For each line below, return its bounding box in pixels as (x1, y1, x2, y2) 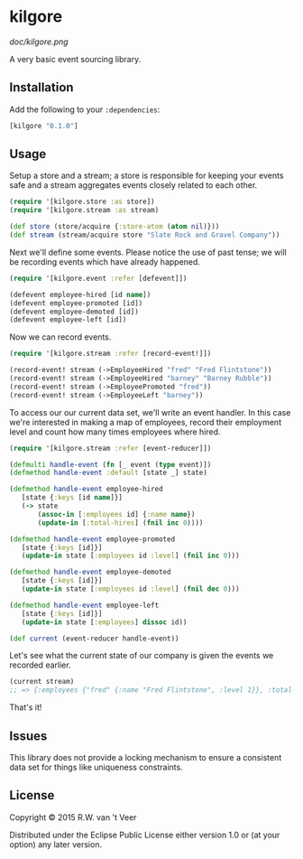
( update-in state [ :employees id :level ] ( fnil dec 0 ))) (21, 584, 241, 593)
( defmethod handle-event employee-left (9, 601, 160, 610)
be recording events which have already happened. (9, 256, 201, 267)
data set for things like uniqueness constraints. (9, 761, 183, 772)
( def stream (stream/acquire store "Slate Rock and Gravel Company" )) (9, 230, 280, 240)
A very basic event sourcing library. (9, 53, 142, 64)
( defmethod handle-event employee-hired (9, 485, 164, 494)
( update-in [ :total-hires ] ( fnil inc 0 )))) (37, 518, 204, 528)
